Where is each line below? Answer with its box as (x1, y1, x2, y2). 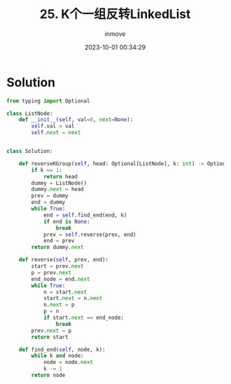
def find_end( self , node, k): (19, 346, 106, 353)
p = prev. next (31, 269, 72, 276)
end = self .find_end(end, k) (43, 212, 128, 219)
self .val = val (31, 122, 75, 130)
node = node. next (43, 359, 94, 366)
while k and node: (31, 352, 84, 360)
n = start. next (43, 289, 88, 295)
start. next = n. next (43, 295, 103, 302)
